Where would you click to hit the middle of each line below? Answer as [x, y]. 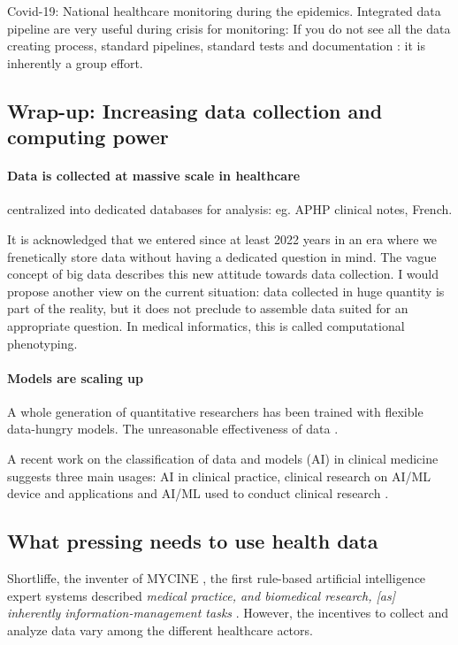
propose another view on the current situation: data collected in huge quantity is [226, 291]
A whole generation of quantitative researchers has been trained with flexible [215, 411]
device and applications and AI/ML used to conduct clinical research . [198, 493]
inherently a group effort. [75, 62]
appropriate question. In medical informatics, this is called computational [206, 325]
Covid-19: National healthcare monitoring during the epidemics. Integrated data [224, 11]
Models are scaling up [76, 377]
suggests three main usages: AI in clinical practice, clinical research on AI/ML [219, 476]
